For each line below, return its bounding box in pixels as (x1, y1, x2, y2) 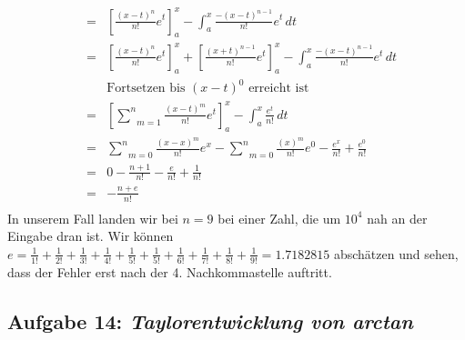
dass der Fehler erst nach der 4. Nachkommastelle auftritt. (7, 263, 332, 282)
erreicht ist (248, 82, 309, 95)
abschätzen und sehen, (333, 244, 459, 263)
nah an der (367, 208, 428, 227)
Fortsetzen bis (106, 82, 186, 95)
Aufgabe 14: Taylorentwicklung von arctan (7, 307, 413, 335)
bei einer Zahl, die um (217, 208, 341, 227)
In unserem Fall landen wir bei (7, 208, 178, 227)
